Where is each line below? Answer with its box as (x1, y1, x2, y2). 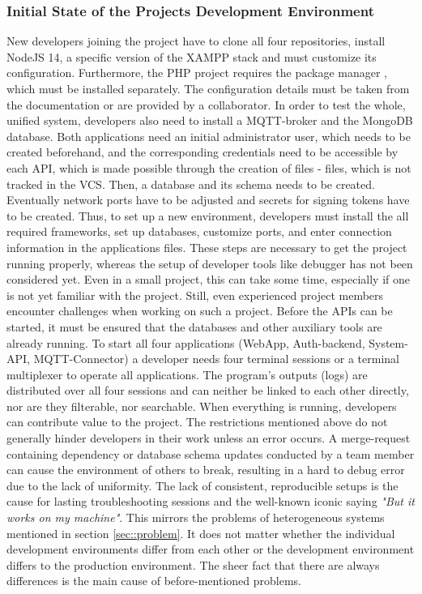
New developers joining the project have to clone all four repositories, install (6, 32, 386, 49)
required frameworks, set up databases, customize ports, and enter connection (6, 223, 392, 240)
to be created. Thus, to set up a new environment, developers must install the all (6, 207, 409, 224)
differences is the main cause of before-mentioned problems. (6, 572, 301, 589)
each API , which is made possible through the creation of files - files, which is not (6, 159, 411, 176)
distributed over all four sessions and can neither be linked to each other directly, (6, 382, 409, 399)
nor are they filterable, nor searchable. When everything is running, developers (6, 397, 397, 414)
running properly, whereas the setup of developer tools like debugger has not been (6, 254, 413, 271)
